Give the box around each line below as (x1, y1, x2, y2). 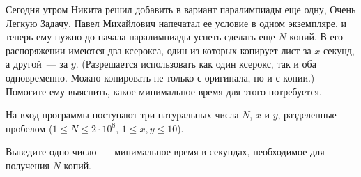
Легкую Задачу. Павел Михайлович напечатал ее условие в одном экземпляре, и (6, 15, 347, 30)
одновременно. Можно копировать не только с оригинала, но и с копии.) (6, 70, 315, 84)
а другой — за (6, 56, 68, 71)
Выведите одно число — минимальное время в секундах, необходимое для (6, 144, 325, 159)
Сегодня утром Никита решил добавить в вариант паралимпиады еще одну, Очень (6, 2, 356, 16)
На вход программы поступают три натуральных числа (6, 107, 239, 122)
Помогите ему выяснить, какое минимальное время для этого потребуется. (6, 84, 322, 98)
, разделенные (277, 107, 337, 122)
